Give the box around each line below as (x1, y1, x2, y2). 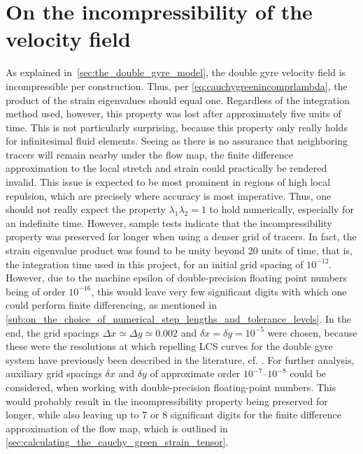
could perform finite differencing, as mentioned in (6, 298, 217, 312)
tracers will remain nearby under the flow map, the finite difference (6, 147, 293, 161)
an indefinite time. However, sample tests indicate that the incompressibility (6, 215, 332, 230)
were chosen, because (267, 325, 357, 339)
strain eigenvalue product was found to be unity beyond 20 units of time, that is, (6, 243, 353, 258)
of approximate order (150, 366, 241, 381)
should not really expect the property (6, 202, 166, 217)
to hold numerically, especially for (209, 202, 354, 217)
